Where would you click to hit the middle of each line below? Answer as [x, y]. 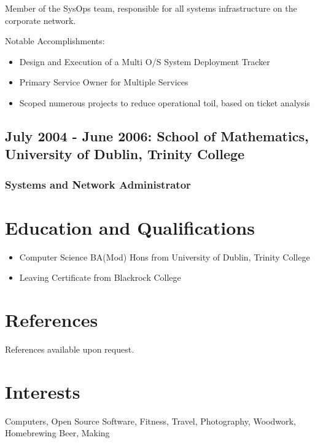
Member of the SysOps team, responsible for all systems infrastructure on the [151, 8]
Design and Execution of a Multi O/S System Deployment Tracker [145, 61]
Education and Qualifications [130, 227]
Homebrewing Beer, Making [57, 433]
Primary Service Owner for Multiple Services [104, 82]
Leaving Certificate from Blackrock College [100, 277]
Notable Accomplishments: [55, 41]
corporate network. [41, 20]
